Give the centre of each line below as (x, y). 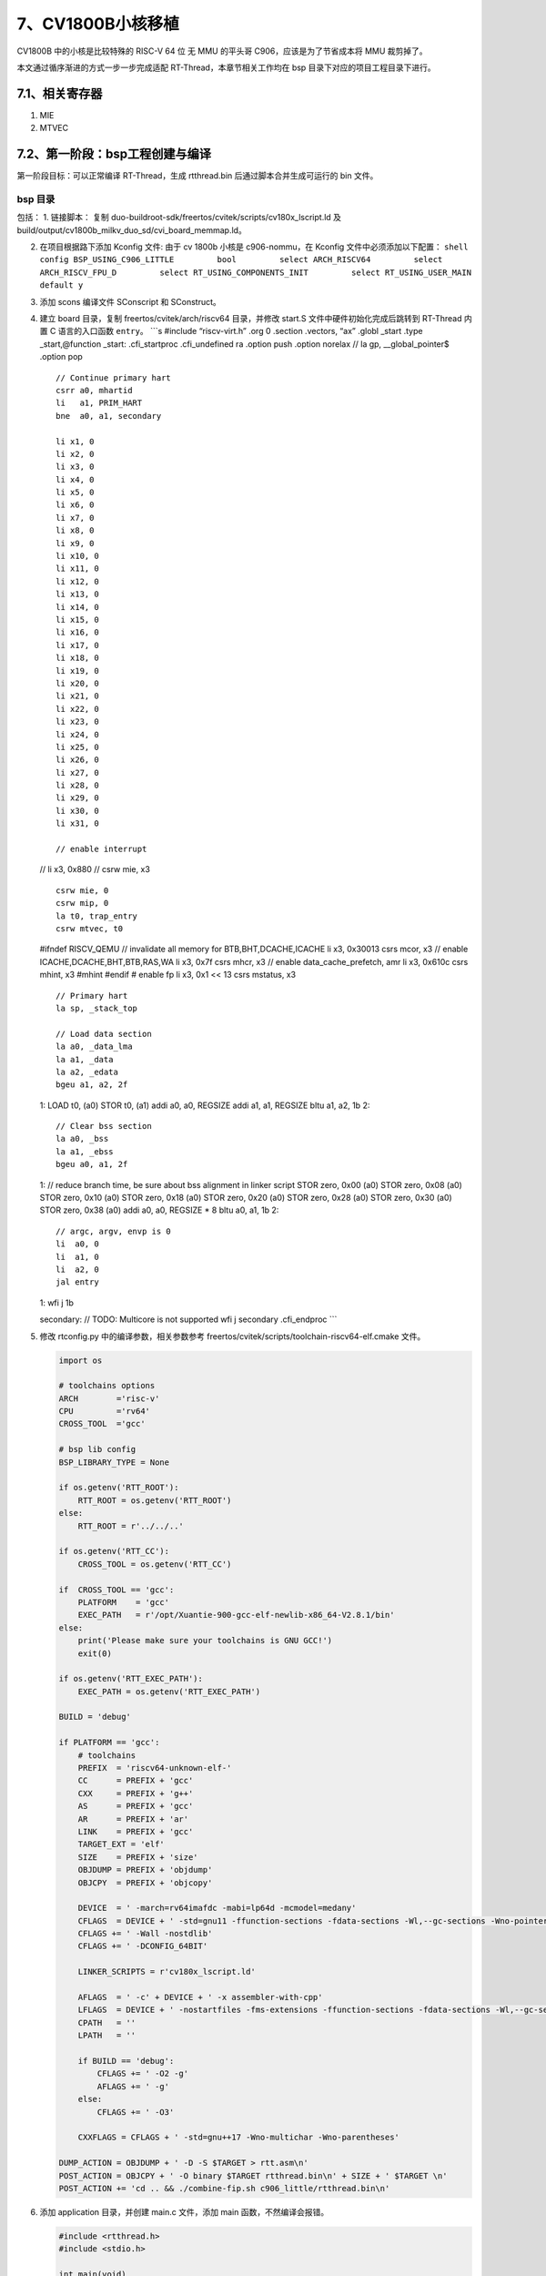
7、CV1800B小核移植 (98, 24)
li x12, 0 (77, 581)
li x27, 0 (77, 772)
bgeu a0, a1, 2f (92, 1164)
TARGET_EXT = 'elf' (121, 1844)
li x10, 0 (77, 556)
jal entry (77, 1282)
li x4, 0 (75, 479)
